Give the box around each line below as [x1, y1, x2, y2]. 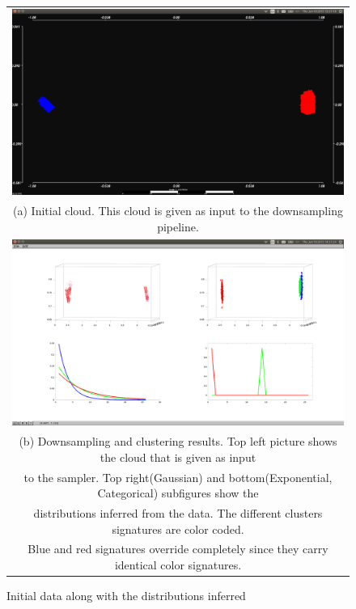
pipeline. [157, 218, 199, 235]
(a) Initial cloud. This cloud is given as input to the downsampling [13, 202, 343, 219]
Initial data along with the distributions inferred [6, 587, 246, 604]
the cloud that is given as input [100, 448, 256, 465]
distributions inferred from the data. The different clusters [33, 505, 323, 521]
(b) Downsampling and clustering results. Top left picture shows [19, 433, 337, 450]
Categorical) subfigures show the [97, 484, 259, 501]
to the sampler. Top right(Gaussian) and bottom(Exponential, [23, 468, 333, 485]
